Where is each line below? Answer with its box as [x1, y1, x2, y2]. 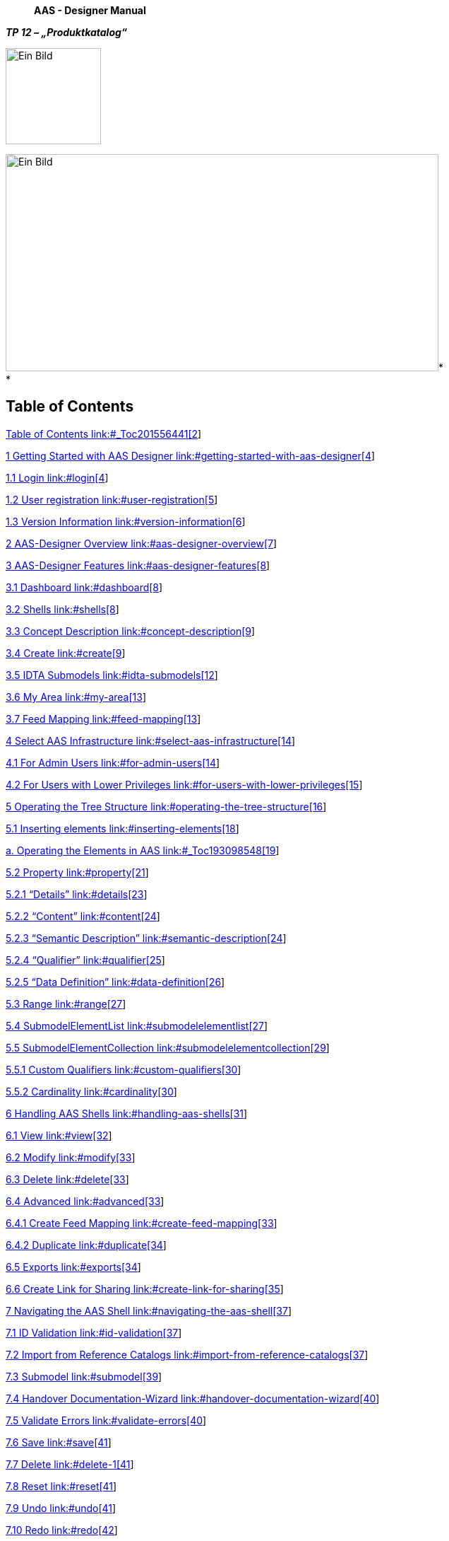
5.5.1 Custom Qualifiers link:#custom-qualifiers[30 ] [6, 1063, 241, 1076]
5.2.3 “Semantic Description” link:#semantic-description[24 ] [6, 931, 287, 944]
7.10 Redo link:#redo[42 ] [6, 1523, 118, 1536]
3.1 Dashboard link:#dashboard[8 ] [6, 581, 163, 593]
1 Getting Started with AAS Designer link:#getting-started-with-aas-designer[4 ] [6, 449, 376, 462]
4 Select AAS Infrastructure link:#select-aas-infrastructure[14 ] [6, 734, 296, 747]
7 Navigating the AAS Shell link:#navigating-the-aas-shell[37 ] [6, 1304, 292, 1317]
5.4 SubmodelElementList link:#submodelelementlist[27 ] [6, 1019, 268, 1032]
